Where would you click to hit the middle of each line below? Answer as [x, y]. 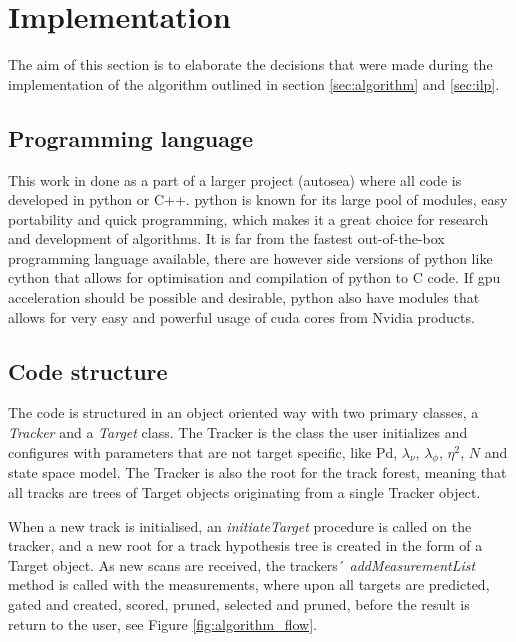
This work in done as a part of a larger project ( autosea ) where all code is [235, 179]
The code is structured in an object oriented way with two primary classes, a [243, 412]
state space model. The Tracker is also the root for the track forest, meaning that [257, 472]
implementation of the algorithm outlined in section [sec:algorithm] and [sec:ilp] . [254, 83]
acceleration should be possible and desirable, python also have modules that [244, 297]
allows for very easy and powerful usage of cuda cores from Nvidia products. [241, 316]
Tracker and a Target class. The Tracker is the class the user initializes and [238, 432]
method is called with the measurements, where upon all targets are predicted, [249, 584]
